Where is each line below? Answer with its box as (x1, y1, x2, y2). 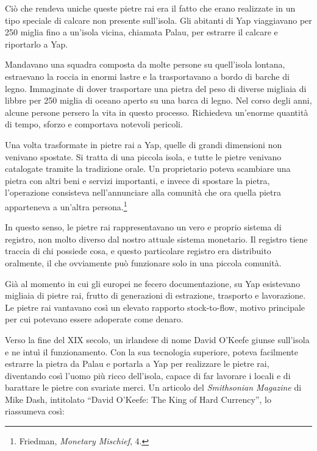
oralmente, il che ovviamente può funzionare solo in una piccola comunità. (5, 256, 282, 269)
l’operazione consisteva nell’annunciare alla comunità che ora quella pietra (5, 186, 281, 199)
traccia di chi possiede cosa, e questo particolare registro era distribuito (5, 244, 271, 257)
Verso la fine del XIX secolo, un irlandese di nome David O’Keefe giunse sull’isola (5, 333, 310, 346)
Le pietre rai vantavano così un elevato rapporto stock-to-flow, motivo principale (5, 300, 305, 313)
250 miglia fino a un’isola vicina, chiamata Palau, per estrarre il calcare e (5, 26, 278, 38)
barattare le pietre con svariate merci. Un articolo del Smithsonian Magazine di (5, 381, 302, 394)
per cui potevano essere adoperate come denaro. (5, 313, 183, 325)
